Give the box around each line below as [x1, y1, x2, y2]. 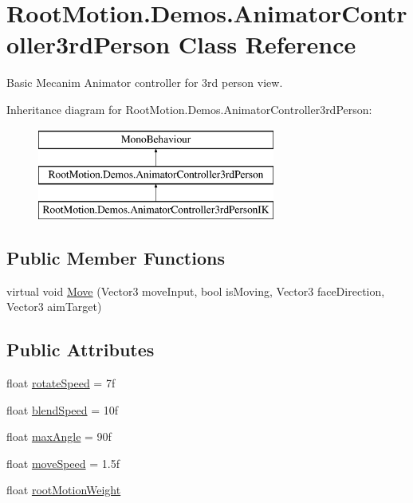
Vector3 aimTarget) [6, 298, 102, 315]
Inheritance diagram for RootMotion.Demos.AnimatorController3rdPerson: [6, 100, 372, 117]
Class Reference [178, 28, 356, 61]
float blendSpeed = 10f [6, 401, 119, 418]
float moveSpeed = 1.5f [6, 454, 120, 471]
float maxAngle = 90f [6, 428, 112, 445]
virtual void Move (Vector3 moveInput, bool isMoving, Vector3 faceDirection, [6, 282, 385, 299]
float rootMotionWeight [6, 481, 121, 498]
